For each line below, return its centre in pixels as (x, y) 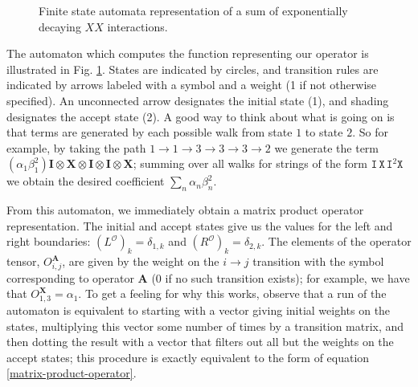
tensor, (23, 261)
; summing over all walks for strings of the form (250, 163)
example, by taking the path (76, 147)
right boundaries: (49, 241)
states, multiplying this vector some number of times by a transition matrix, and (205, 326)
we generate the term (327, 147)
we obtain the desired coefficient (86, 181)
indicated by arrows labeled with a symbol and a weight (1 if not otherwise (192, 85)
